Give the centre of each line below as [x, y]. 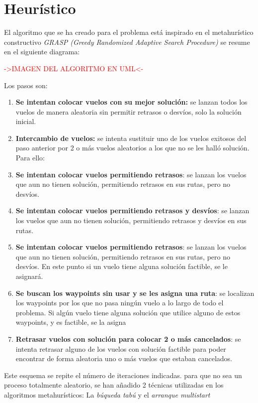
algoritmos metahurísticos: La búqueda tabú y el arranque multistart [107, 394]
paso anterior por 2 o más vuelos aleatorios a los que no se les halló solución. [132, 148]
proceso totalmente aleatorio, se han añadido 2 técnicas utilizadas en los [114, 385]
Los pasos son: [26, 85]
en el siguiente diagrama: [42, 52]
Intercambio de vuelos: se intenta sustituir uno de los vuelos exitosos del [131, 138]
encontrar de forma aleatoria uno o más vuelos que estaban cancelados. [124, 358]
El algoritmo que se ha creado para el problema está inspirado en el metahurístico [129, 32]
